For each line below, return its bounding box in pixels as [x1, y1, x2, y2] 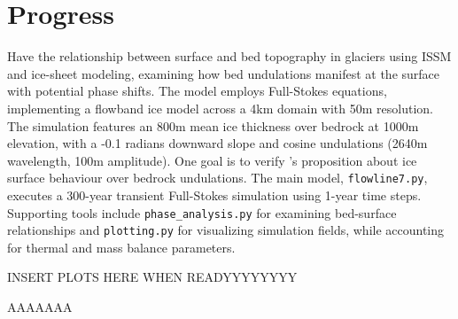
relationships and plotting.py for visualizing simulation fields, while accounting [7, 221, 445, 239]
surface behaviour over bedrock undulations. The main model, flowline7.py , [7, 168, 428, 187]
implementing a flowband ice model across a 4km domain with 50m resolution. [7, 98, 433, 117]
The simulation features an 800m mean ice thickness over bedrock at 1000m [7, 116, 419, 135]
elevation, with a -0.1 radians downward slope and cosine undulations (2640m [7, 134, 428, 152]
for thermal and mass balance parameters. [7, 237, 236, 256]
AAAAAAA [7, 298, 73, 316]
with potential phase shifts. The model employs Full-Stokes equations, [7, 82, 387, 100]
